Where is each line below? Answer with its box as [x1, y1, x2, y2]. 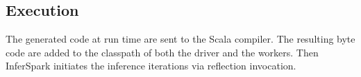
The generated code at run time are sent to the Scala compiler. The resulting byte [6, 32, 355, 46]
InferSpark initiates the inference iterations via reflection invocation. [6, 58, 296, 73]
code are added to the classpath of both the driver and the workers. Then [6, 45, 319, 59]
